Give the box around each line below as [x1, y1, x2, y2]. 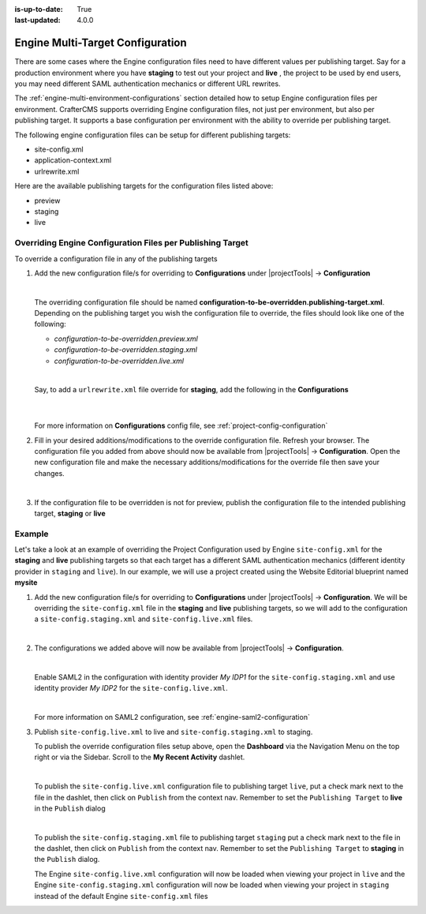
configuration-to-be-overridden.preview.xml [54, 334, 199, 343]
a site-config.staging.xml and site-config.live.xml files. [34, 614, 253, 624]
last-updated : [14, 16, 61, 25]
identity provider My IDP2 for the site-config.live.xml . [34, 684, 228, 693]
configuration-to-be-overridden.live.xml [54, 356, 185, 365]
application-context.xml [34, 155, 112, 165]
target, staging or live [34, 508, 106, 518]
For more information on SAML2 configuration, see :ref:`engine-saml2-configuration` [34, 713, 311, 722]
